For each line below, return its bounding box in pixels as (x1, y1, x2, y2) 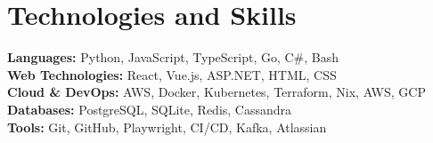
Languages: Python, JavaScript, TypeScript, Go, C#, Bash (7, 48, 339, 67)
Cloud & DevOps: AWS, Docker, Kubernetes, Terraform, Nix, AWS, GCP (7, 83, 426, 101)
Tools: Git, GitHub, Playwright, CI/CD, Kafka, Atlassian (7, 117, 327, 136)
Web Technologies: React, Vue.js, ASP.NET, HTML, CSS (7, 65, 337, 83)
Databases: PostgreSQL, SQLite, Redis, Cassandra (7, 99, 292, 118)
